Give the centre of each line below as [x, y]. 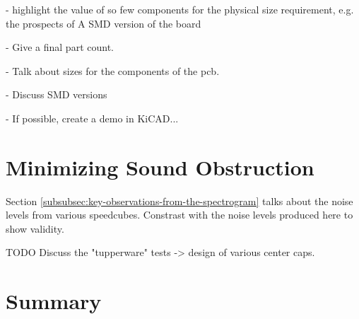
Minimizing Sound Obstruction [160, 167]
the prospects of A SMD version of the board [104, 23]
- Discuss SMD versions [57, 94]
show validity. [35, 228]
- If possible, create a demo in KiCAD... [92, 118]
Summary [54, 301]
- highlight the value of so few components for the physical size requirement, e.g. [180, 9]
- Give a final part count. [60, 47]
